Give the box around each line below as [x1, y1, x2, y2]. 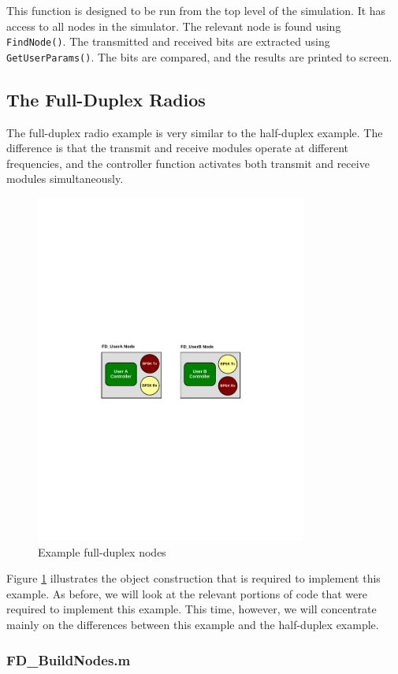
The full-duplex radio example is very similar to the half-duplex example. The [6, 124, 383, 140]
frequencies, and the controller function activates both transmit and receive [6, 155, 370, 171]
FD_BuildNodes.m [6, 650, 131, 669]
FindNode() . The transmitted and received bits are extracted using [6, 33, 330, 50]
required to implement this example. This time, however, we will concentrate [6, 601, 377, 617]
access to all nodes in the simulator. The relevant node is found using [6, 17, 341, 34]
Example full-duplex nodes [38, 543, 166, 560]
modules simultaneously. [6, 170, 124, 187]
